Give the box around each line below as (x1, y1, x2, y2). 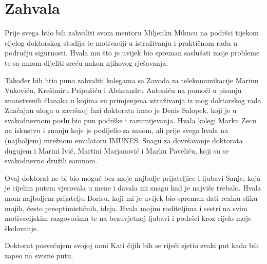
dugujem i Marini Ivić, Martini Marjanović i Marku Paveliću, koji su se (5, 145, 229, 156)
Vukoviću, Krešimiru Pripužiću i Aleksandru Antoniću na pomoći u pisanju (5, 85, 242, 96)
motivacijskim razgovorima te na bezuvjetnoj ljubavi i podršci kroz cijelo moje (5, 213, 252, 223)
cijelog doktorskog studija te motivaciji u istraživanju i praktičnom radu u (5, 37, 238, 48)
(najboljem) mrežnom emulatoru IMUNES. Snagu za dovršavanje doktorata (5, 135, 243, 146)
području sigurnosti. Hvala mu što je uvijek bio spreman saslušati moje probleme (5, 47, 260, 58)
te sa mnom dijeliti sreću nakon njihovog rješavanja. (5, 57, 168, 68)
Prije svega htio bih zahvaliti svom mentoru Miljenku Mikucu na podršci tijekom (5, 27, 259, 38)
